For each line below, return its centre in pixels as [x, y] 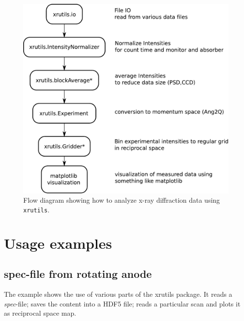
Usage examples [58, 243]
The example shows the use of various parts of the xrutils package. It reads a [118, 294]
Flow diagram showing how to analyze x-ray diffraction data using [122, 200]
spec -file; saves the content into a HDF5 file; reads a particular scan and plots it [122, 303]
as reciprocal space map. [40, 313]
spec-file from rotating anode [78, 274]
